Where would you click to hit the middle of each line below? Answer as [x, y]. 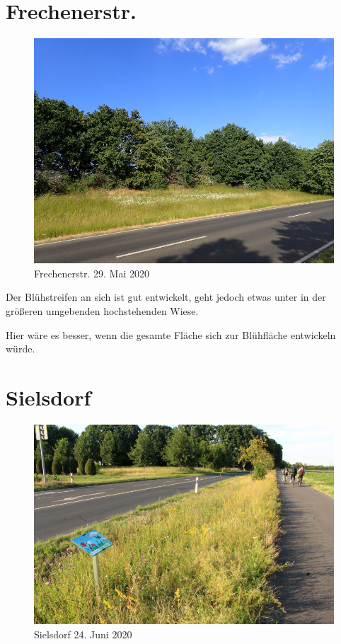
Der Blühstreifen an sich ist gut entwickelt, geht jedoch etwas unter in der [166, 297]
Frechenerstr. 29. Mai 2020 [92, 273]
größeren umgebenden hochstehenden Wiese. [102, 310]
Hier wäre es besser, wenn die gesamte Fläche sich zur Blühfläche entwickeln [171, 334]
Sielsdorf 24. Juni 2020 [83, 634]
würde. [21, 349]
